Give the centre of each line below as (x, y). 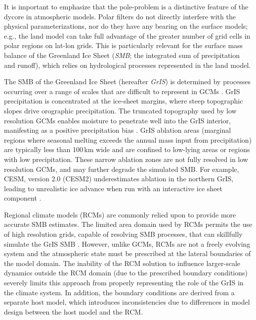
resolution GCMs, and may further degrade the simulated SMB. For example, (122, 169)
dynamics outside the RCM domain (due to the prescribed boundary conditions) (126, 273)
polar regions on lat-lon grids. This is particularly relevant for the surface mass (124, 45)
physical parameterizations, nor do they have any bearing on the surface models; (126, 26)
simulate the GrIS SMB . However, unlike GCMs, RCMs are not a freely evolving (127, 243)
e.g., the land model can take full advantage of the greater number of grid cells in (127, 35)
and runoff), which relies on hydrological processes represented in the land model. (128, 65)
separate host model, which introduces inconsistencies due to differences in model (127, 302)
